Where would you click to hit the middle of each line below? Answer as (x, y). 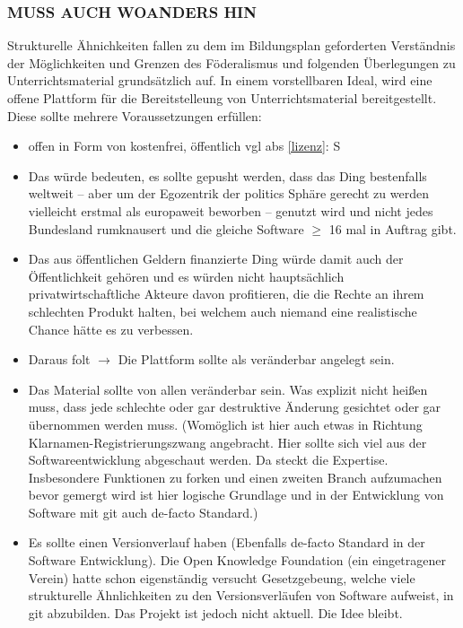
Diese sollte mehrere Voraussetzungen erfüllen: (135, 115)
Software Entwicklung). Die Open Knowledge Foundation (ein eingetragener (237, 560)
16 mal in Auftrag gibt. (393, 228)
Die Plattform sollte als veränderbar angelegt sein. (256, 359)
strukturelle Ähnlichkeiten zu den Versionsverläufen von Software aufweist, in (241, 595)
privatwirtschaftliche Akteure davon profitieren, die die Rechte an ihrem (226, 294)
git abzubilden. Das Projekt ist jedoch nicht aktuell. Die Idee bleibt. (215, 612)
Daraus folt (59, 359)
